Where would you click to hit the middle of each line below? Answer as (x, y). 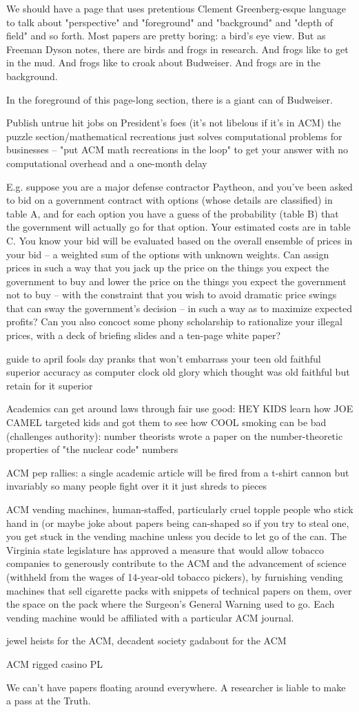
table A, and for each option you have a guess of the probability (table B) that (173, 213)
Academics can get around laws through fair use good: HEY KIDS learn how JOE (180, 408)
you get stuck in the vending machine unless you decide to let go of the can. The (177, 536)
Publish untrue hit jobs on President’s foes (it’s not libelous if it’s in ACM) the (174, 123)
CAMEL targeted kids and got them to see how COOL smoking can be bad (166, 422)
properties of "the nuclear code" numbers (92, 449)
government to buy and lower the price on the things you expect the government (176, 281)
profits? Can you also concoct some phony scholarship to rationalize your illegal (174, 321)
